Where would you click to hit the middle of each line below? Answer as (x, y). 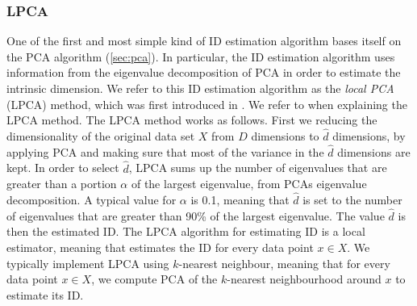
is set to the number (352, 200)
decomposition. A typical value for (92, 200)
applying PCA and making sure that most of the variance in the (165, 151)
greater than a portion (62, 184)
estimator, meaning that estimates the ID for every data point (160, 247)
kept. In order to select (63, 168)
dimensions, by (369, 136)
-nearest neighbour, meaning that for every (284, 263)
